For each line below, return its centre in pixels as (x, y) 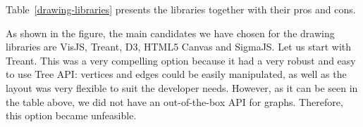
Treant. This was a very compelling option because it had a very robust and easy (181, 60)
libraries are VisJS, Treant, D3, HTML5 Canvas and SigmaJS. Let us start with (178, 47)
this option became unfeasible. (71, 115)
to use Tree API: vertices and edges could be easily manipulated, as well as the (176, 74)
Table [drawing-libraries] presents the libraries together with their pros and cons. (181, 9)
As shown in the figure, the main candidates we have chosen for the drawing (170, 33)
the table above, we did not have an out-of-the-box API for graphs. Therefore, (174, 101)
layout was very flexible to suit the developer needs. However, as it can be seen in (182, 87)
